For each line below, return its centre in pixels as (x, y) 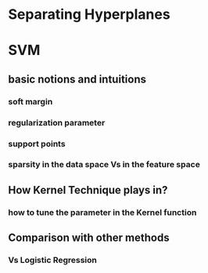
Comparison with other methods (89, 238)
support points (37, 144)
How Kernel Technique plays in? (88, 190)
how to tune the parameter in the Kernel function (102, 212)
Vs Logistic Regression (53, 260)
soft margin (30, 101)
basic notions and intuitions (77, 79)
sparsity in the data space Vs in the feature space (104, 165)
